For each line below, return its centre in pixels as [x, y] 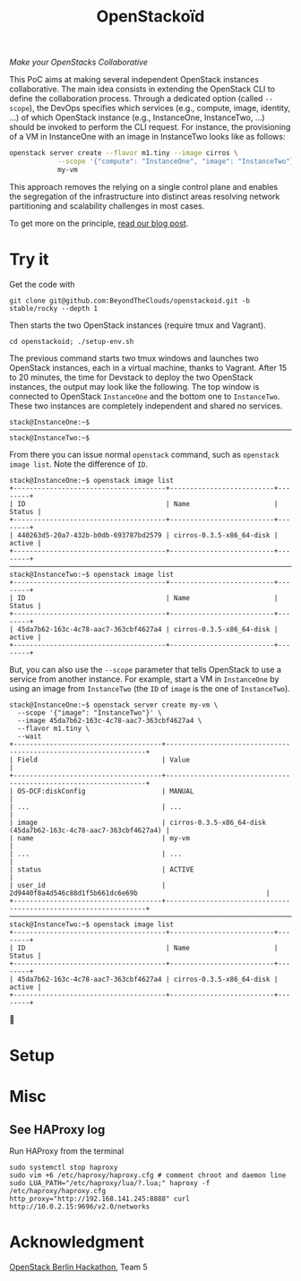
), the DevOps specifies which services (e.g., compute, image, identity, [160, 108]
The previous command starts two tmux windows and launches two [134, 358]
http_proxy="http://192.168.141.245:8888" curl [100, 1199]
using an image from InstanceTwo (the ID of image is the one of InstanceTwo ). [150, 688]
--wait [30, 736]
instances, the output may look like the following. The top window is [134, 386]
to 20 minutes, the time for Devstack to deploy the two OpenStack [131, 377]
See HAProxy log [57, 1129]
